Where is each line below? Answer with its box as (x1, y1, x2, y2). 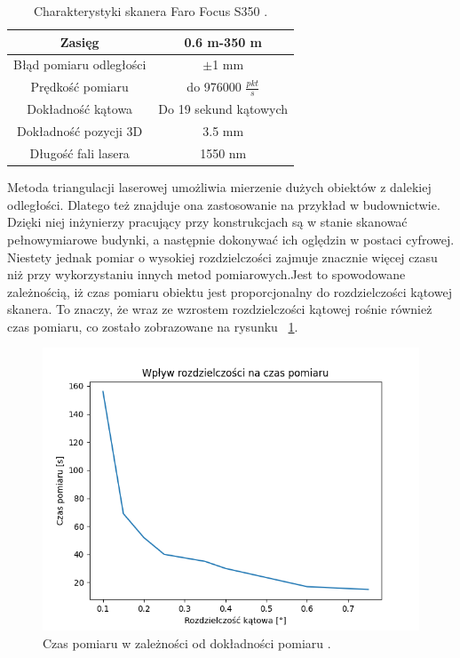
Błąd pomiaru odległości (13, 55, 147, 74)
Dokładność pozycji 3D (17, 122, 143, 140)
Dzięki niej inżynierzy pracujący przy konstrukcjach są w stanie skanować (7, 213, 408, 231)
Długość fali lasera (29, 144, 130, 163)
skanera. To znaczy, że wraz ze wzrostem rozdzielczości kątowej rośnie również (7, 300, 432, 318)
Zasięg (59, 32, 99, 51)
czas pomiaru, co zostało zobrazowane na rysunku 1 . (7, 317, 298, 335)
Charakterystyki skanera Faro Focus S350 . (33, 2, 268, 20)
